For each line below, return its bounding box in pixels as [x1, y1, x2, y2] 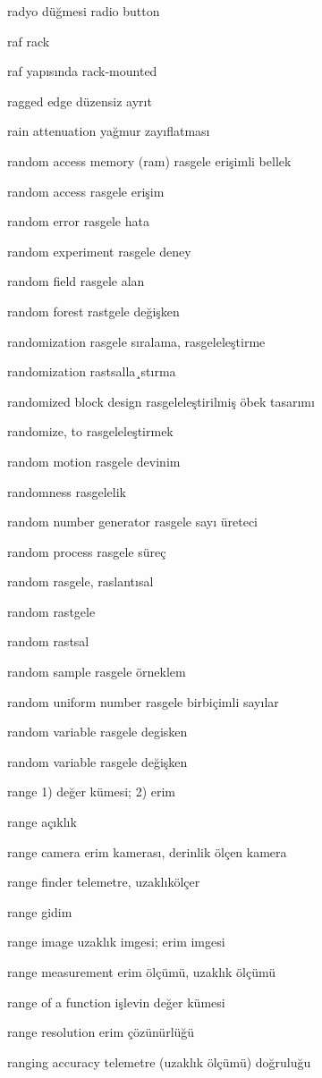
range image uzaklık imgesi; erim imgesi [7, 932, 225, 951]
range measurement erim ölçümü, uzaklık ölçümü [7, 963, 276, 981]
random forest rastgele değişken [7, 301, 180, 320]
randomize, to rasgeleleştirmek [7, 422, 174, 441]
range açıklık [7, 813, 77, 831]
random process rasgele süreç [7, 542, 166, 560]
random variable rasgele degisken [7, 722, 188, 741]
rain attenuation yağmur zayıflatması [7, 122, 210, 140]
